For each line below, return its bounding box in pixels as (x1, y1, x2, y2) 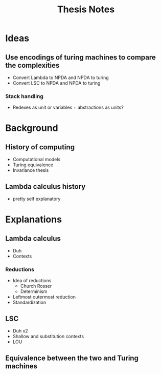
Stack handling (5, 92, 43, 100)
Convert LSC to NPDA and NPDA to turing (12, 80, 101, 86)
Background (5, 122, 58, 134)
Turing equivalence (12, 162, 54, 168)
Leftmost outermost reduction (12, 294, 76, 300)
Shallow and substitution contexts (12, 333, 84, 340)
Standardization (12, 299, 47, 306)
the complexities (5, 61, 60, 70)
